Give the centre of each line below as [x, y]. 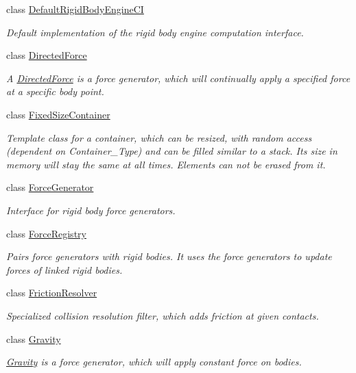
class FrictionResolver [52, 293]
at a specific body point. [55, 91]
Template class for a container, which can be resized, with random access [159, 137]
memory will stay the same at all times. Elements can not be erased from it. [166, 164]
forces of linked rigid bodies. [64, 269]
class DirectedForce [47, 55]
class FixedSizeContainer [58, 114]
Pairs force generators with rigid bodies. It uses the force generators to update [169, 256]
